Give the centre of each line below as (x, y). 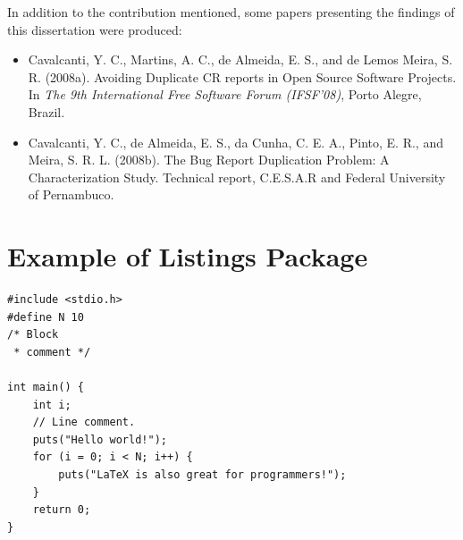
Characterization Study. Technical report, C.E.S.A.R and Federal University (237, 177)
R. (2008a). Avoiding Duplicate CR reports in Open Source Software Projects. (242, 76)
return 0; (62, 510)
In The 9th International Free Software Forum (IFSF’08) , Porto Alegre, (225, 94)
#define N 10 (46, 317)
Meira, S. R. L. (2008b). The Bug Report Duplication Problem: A (209, 160)
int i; (52, 405)
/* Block (33, 335)
